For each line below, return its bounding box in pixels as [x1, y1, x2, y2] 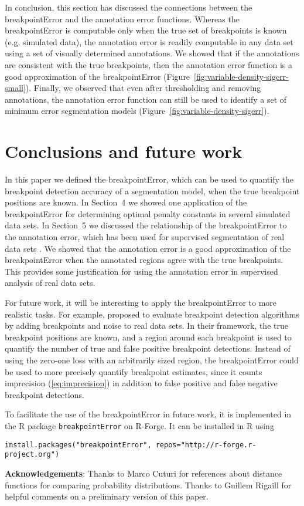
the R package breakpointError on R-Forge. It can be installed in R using [5, 419, 274, 431]
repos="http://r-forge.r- [155, 440, 257, 449]
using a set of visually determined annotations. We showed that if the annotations [5, 47, 299, 59]
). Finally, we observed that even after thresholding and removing [25, 82, 261, 94]
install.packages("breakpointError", [5, 440, 152, 449]
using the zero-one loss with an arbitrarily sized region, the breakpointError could [5, 353, 299, 366]
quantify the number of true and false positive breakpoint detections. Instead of [5, 342, 291, 355]
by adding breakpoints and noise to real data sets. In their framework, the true [5, 319, 288, 332]
